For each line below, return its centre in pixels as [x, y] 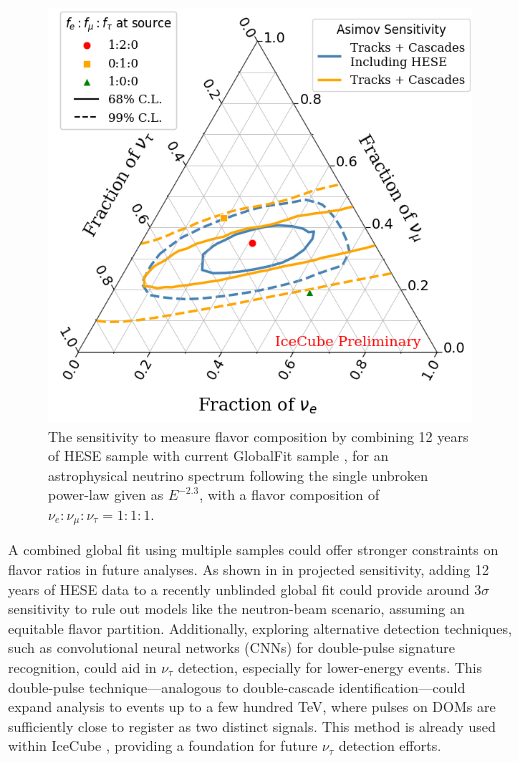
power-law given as [106, 494]
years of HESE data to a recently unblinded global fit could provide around [239, 588]
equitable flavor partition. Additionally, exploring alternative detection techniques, [260, 627]
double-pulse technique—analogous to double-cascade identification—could [237, 686]
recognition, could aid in [82, 666]
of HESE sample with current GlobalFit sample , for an [218, 455]
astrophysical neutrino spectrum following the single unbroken [238, 474]
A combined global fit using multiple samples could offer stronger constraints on [253, 549]
